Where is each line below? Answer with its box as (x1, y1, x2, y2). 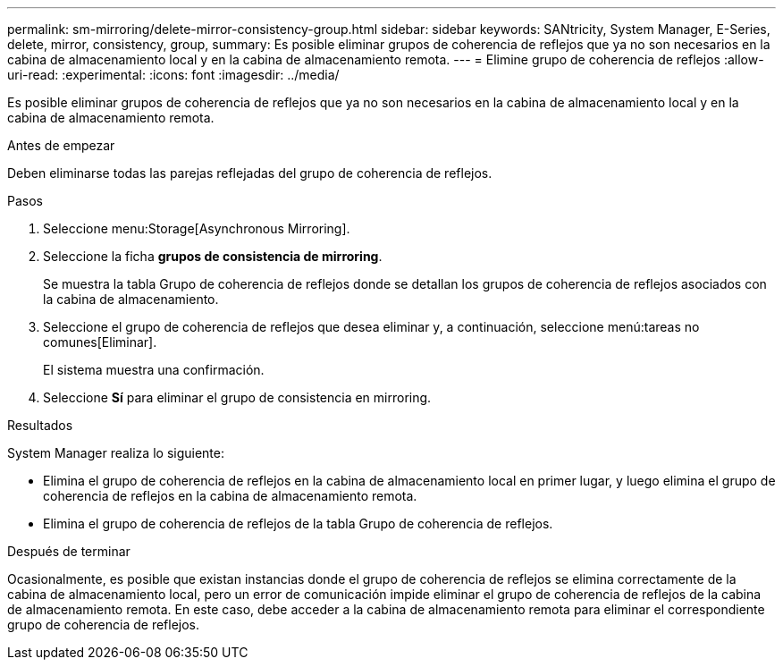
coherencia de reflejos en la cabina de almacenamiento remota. (43, 488, 417, 503)
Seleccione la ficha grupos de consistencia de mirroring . (43, 249, 383, 264)
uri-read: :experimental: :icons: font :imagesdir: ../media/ (7, 67, 340, 82)
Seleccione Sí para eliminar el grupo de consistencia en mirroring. (43, 390, 432, 405)
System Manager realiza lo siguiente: (7, 445, 224, 460)
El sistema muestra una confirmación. (43, 362, 265, 377)
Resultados (7, 418, 73, 433)
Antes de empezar (7, 138, 115, 153)
